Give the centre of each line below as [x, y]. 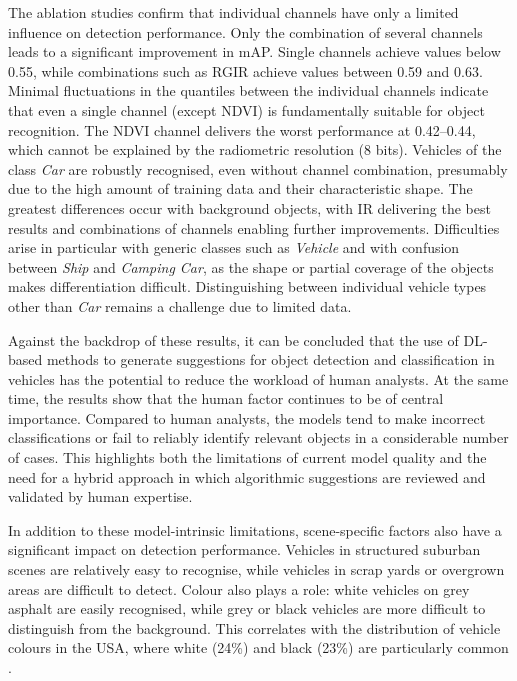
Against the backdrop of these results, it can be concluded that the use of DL [245, 339]
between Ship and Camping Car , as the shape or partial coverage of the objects [251, 266]
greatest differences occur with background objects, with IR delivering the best [249, 207]
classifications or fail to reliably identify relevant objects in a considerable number [258, 437]
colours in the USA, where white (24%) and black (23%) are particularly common [258, 647]
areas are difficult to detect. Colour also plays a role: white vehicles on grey [239, 588]
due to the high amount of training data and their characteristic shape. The [240, 188]
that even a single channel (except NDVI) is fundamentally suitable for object [246, 109]
